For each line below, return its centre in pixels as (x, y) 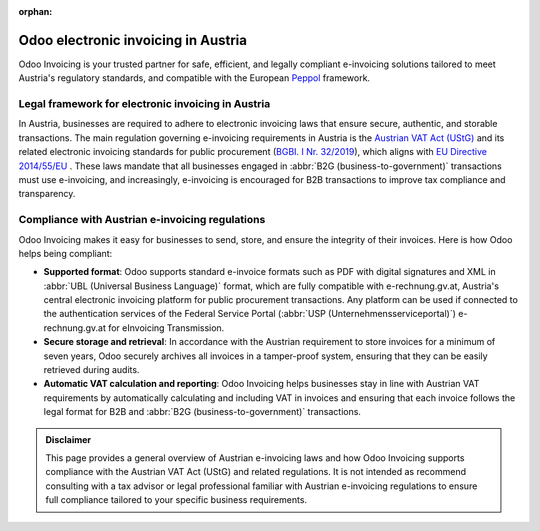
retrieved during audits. (91, 370)
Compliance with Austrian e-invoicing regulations (142, 220)
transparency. (47, 194)
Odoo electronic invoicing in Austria (132, 40)
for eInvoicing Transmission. (166, 327)
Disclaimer (68, 439)
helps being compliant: (65, 253)
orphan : (35, 11)
